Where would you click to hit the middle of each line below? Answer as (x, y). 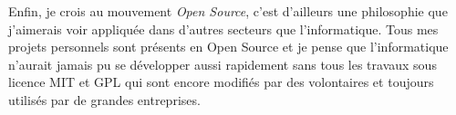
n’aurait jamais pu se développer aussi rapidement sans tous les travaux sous (223, 64)
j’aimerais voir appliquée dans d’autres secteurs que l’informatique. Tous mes (223, 29)
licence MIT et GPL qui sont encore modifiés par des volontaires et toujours (221, 82)
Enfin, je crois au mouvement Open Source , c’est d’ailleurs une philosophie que (228, 11)
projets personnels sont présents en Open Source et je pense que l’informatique (228, 47)
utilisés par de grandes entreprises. (104, 99)
